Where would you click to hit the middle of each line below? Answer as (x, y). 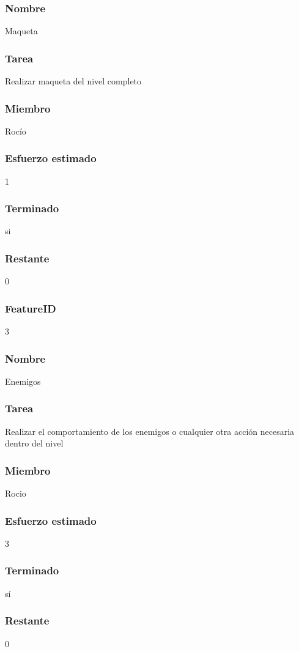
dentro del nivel (34, 443)
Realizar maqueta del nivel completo (73, 81)
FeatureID (31, 308)
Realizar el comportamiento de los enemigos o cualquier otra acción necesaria (150, 431)
